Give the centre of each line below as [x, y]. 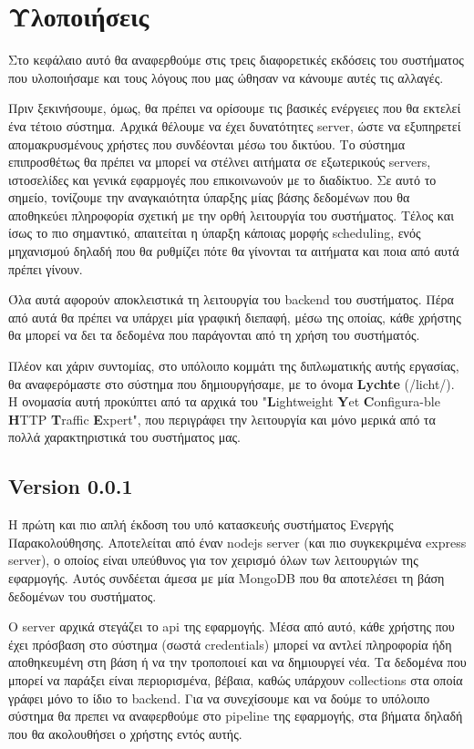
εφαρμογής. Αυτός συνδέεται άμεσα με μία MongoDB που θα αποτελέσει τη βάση [227, 577]
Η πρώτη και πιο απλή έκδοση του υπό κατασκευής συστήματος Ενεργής [201, 524]
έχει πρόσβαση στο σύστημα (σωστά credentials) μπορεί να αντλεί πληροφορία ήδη [230, 644]
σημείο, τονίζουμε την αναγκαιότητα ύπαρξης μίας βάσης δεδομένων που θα [209, 197]
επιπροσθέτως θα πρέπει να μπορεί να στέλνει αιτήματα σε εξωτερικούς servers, [220, 162]
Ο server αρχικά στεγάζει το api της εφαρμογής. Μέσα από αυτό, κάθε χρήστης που [232, 626]
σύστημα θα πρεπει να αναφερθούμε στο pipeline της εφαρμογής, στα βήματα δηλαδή [236, 716]
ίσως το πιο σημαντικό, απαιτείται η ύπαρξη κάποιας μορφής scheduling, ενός [215, 233]
